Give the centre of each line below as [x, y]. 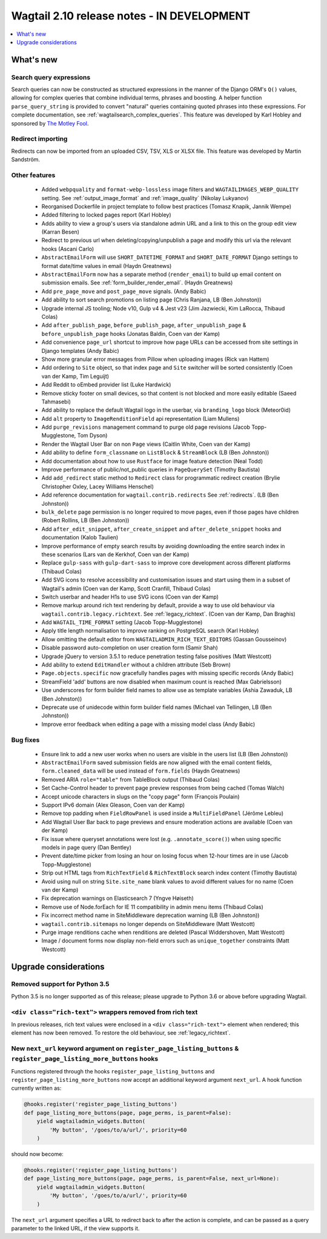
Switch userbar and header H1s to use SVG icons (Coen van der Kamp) [130, 597]
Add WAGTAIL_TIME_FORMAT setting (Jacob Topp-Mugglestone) [122, 622]
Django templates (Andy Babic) [80, 351]
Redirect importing [39, 139]
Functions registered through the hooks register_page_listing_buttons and [113, 1071]
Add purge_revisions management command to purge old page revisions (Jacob [146, 427]
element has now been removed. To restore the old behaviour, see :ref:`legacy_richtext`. [121, 1033]
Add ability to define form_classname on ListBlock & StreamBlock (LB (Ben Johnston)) [155, 452]
